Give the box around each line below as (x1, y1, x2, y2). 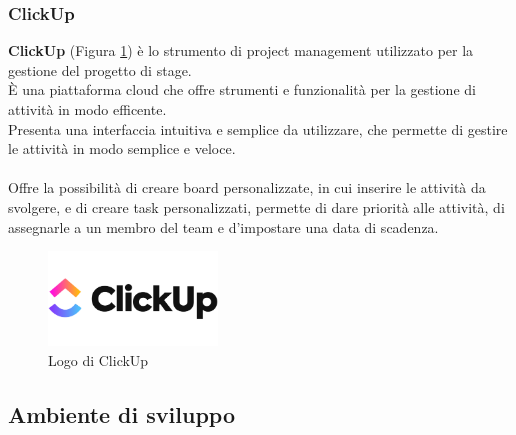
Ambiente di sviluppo (8, 398, 235, 429)
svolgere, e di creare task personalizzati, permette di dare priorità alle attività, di (8, 196, 505, 217)
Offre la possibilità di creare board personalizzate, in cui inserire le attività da (8, 177, 486, 198)
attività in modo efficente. (8, 99, 167, 119)
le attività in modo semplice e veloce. (8, 138, 236, 159)
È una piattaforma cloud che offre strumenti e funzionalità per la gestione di (8, 79, 476, 100)
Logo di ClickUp (48, 349, 149, 370)
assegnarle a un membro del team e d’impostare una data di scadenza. (8, 216, 439, 237)
